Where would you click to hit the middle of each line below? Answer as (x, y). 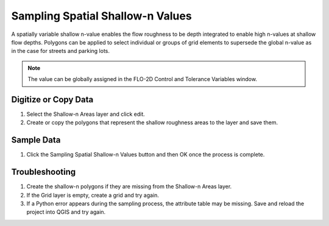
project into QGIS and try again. (66, 212)
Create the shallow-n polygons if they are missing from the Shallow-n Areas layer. (129, 186)
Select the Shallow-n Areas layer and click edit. (86, 114)
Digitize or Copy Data (52, 100)
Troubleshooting (44, 172)
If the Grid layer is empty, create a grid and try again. (93, 195)
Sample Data (36, 140)
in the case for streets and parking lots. (60, 51)
